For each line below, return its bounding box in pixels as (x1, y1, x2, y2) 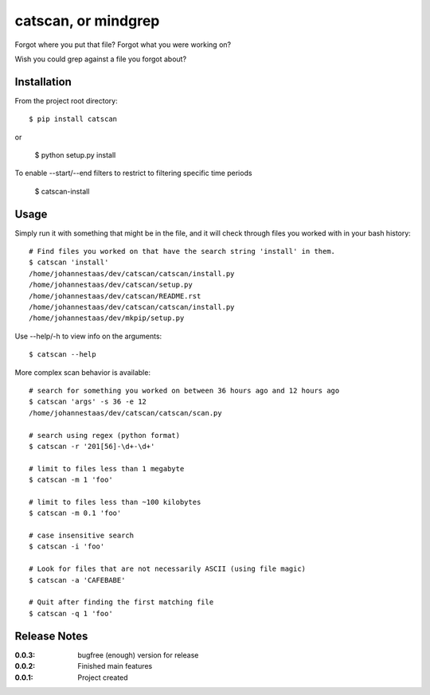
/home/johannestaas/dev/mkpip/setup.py (29, 314, 185, 322)
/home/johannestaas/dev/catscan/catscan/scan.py (29, 408, 222, 417)
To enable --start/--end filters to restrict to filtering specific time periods (14, 168, 252, 178)
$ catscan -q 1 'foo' (29, 609, 113, 618)
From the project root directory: (14, 96, 119, 105)
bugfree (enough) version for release (77, 650, 199, 660)
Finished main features (77, 662, 153, 671)
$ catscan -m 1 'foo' (29, 475, 113, 485)
